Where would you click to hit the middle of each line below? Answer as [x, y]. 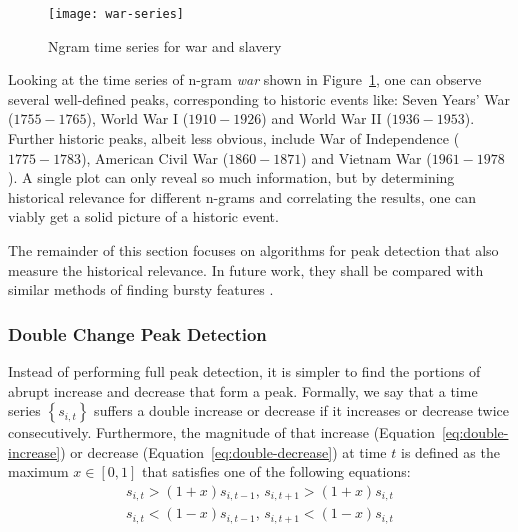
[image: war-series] [116, 14]
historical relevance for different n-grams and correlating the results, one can [242, 196]
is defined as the [450, 451]
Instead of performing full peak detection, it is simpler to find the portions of [244, 371]
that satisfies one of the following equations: [276, 471]
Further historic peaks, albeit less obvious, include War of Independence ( [234, 138]
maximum [38, 471]
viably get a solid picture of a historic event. [143, 216]
